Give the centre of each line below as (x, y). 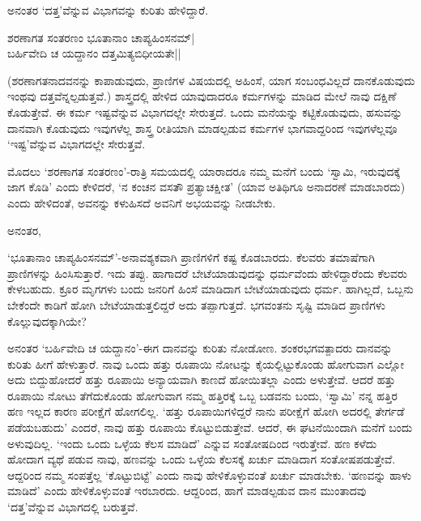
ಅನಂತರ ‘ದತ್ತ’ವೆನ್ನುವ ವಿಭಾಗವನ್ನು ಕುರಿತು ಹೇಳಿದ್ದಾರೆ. (108, 10)
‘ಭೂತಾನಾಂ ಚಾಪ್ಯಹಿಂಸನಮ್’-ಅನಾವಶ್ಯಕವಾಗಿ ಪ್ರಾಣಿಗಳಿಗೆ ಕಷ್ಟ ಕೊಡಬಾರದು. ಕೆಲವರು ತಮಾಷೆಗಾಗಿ (191, 257)
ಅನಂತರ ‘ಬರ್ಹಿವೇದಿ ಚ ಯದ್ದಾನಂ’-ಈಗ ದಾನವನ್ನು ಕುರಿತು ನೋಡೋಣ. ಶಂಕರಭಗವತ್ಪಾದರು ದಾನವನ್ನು (200, 348)
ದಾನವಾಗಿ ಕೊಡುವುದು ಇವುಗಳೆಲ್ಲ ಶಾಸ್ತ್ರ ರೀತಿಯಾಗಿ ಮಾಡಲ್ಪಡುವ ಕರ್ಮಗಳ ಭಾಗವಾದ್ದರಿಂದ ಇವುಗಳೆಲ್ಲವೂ (202, 128)
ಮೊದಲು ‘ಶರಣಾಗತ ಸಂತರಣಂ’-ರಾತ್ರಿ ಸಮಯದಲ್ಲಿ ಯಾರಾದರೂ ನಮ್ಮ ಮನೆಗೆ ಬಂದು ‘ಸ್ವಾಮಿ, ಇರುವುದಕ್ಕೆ (204, 171)
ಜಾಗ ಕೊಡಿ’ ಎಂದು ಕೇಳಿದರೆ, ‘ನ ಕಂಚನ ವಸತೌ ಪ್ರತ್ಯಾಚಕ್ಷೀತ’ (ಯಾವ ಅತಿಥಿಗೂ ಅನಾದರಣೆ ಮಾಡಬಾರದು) (206, 187)
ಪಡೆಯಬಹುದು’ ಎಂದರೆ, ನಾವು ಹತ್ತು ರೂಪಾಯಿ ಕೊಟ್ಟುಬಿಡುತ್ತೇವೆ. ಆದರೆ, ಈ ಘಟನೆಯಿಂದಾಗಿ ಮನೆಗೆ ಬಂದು (210, 427)
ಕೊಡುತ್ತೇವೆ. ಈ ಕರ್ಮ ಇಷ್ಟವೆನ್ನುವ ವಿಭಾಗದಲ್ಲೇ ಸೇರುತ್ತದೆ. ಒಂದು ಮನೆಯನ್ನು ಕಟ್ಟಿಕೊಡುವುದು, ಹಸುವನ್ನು (205, 111)
